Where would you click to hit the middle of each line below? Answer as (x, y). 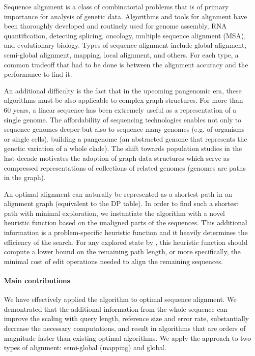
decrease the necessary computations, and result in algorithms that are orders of (125, 328)
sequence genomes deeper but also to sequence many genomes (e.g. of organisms (124, 129)
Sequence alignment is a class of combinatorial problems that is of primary (116, 6)
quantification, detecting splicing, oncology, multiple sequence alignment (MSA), (125, 35)
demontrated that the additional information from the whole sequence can (116, 309)
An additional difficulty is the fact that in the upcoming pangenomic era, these (123, 90)
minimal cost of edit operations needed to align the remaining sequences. (113, 261)
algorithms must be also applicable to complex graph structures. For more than (124, 100)
